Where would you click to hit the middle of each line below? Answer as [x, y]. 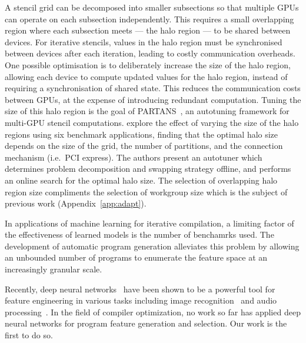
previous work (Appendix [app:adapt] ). [76, 203]
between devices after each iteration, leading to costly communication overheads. [150, 53]
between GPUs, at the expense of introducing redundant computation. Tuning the [153, 99]
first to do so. [29, 335]
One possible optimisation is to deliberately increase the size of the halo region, [148, 64]
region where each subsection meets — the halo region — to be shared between [148, 30]
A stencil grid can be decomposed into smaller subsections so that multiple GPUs [152, 7]
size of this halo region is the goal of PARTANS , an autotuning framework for [147, 111]
